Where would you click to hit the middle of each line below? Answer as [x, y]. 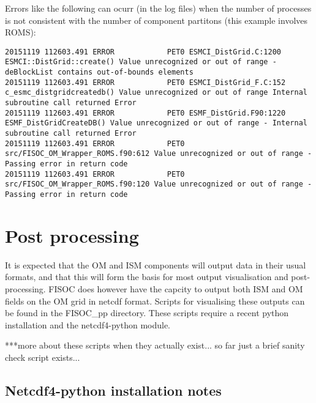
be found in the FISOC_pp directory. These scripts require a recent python [147, 313]
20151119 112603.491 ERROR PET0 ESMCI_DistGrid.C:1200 [143, 52]
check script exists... [43, 357]
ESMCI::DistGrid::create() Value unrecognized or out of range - [141, 62]
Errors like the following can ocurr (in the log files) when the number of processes [158, 8]
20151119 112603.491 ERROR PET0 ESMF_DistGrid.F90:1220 [145, 113]
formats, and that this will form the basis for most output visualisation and [147, 277]
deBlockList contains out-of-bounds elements [99, 72]
